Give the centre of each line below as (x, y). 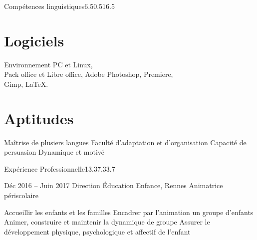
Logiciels (34, 40)
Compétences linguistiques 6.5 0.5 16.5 (59, 6)
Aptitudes (39, 118)
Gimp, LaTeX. (26, 84)
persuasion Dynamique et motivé (54, 152)
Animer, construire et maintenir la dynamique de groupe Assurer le (107, 222)
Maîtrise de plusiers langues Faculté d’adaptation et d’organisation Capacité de (125, 142)
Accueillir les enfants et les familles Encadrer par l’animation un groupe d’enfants (129, 212)
